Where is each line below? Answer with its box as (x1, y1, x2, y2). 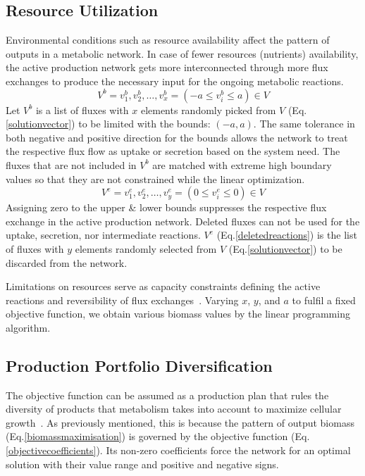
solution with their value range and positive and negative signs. (6, 456, 279, 471)
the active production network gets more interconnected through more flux (6, 60, 328, 75)
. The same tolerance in (253, 116, 355, 131)
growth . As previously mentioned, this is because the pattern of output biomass (6, 415, 354, 430)
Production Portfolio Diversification (6, 354, 273, 376)
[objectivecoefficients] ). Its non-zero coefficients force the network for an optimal (6, 443, 351, 458)
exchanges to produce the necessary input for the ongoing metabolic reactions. (6, 73, 344, 88)
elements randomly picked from (140, 102, 276, 117)
